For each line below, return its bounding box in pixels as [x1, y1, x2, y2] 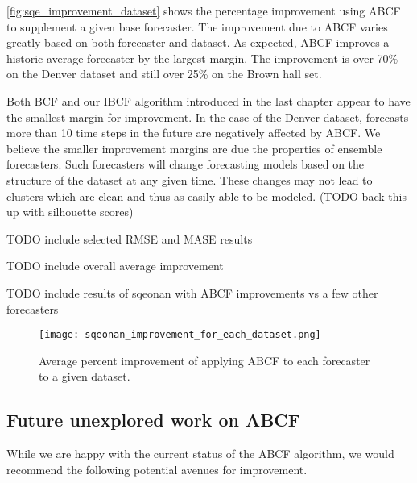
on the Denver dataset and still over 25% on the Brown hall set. [6, 65, 322, 82]
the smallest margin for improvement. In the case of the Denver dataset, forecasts [6, 108, 409, 125]
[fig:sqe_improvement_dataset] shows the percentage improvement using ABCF [6, 2, 401, 19]
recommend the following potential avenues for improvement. [6, 460, 308, 477]
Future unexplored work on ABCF [6, 407, 301, 432]
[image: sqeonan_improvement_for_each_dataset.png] [39, 329, 321, 341]
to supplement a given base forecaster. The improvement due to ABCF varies [6, 18, 388, 35]
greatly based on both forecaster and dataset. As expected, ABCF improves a [6, 34, 390, 51]
